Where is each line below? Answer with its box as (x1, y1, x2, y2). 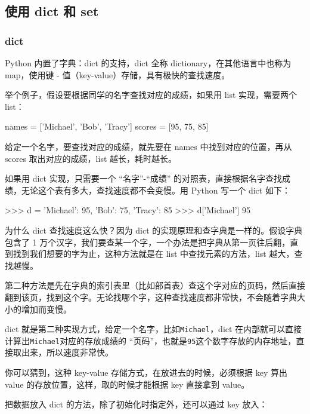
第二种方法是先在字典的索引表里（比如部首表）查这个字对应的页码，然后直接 (5, 279, 305, 292)
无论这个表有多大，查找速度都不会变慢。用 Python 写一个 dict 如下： (21, 183, 290, 196)
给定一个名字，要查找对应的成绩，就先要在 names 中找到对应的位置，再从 (5, 140, 292, 152)
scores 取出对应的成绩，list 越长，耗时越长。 (5, 152, 177, 164)
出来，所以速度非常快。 (21, 346, 113, 358)
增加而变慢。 (21, 302, 72, 315)
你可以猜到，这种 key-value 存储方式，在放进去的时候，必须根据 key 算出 (5, 366, 288, 378)
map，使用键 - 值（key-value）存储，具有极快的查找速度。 (5, 68, 230, 81)
